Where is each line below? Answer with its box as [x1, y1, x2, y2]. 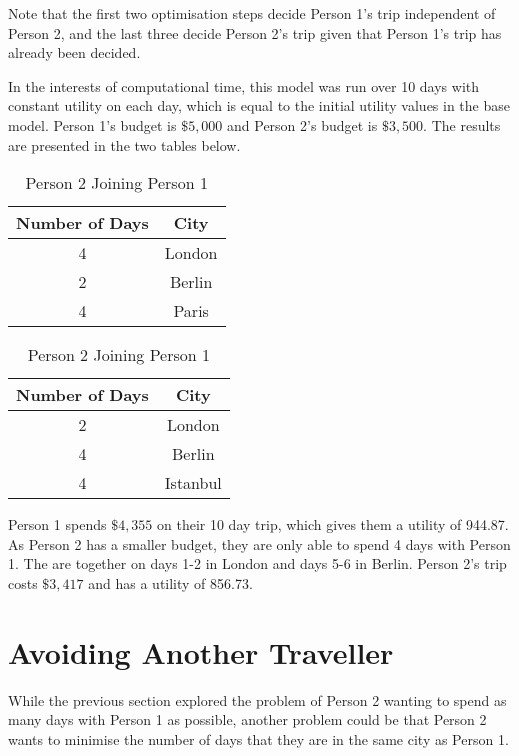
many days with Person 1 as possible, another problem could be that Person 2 [8, 709, 487, 730]
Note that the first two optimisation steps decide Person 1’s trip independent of [8, 3, 496, 23]
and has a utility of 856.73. [88, 572, 253, 593]
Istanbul [164, 471, 222, 495]
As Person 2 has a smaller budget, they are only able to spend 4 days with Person [8, 533, 511, 554]
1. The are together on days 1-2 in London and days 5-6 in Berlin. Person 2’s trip [8, 553, 507, 574]
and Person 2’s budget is [227, 114, 378, 135]
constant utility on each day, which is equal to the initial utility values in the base [8, 95, 510, 116]
